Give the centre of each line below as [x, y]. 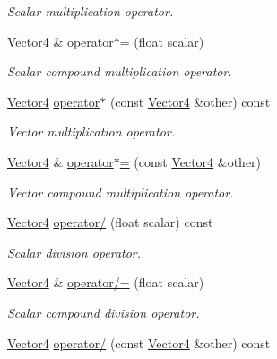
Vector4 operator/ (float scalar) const [110, 222]
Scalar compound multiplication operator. [120, 71]
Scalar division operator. [74, 252]
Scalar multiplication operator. [91, 11]
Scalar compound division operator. [104, 312]
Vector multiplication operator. [91, 131]
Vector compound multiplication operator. [121, 192]
